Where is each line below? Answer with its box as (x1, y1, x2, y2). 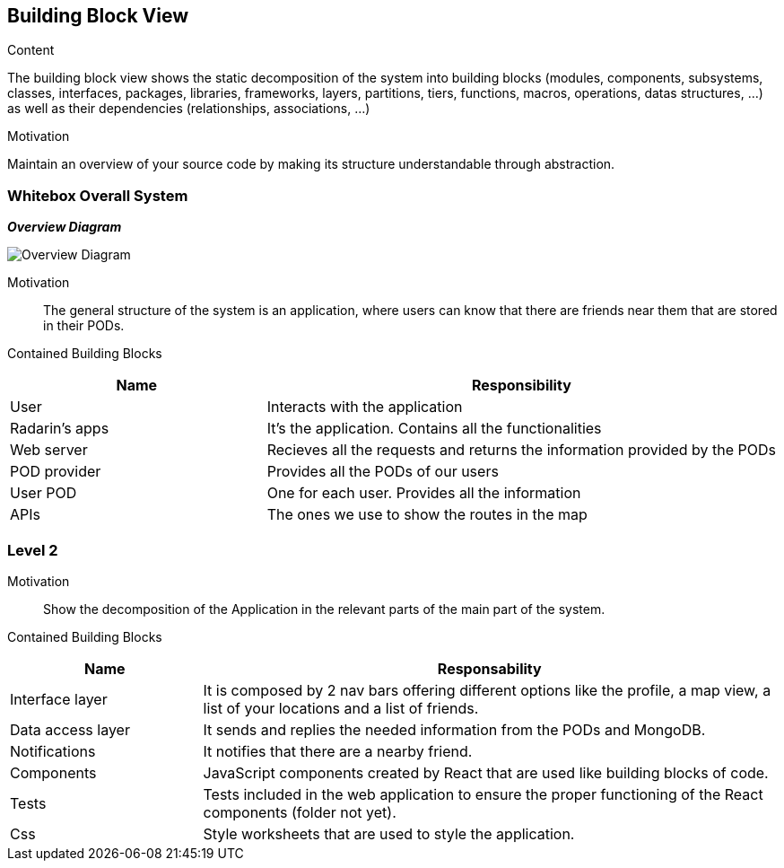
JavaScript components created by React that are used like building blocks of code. (203, 763, 769, 782)
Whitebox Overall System (7, 186, 188, 205)
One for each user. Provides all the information (266, 484, 581, 503)
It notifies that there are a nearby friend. (203, 741, 473, 760)
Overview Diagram (7, 219, 122, 235)
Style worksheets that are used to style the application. (203, 824, 575, 843)
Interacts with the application (266, 398, 463, 416)
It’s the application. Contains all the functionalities (266, 419, 602, 438)
